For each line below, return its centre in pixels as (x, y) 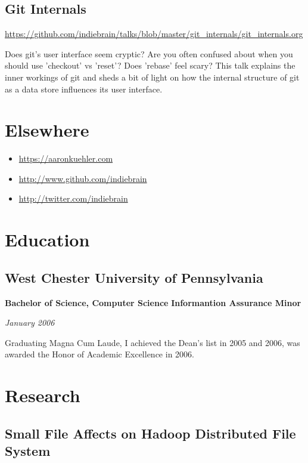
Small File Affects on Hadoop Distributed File (150, 433)
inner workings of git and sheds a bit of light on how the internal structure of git (152, 77)
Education (47, 240)
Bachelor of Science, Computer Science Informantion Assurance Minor (153, 302)
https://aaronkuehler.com (66, 158)
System (28, 451)
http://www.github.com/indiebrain (83, 178)
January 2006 (30, 322)
